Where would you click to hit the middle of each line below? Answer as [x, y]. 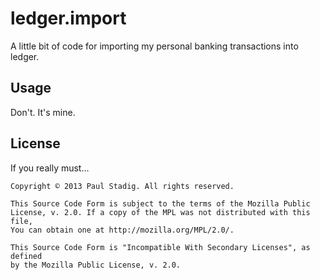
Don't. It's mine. [43, 112]
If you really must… [50, 168]
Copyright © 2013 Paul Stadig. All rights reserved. [122, 186]
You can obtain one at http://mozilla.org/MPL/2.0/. [122, 230]
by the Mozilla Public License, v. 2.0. [96, 265]
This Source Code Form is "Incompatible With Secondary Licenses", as [160, 247]
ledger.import [68, 18]
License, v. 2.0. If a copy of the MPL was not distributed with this [160, 212]
